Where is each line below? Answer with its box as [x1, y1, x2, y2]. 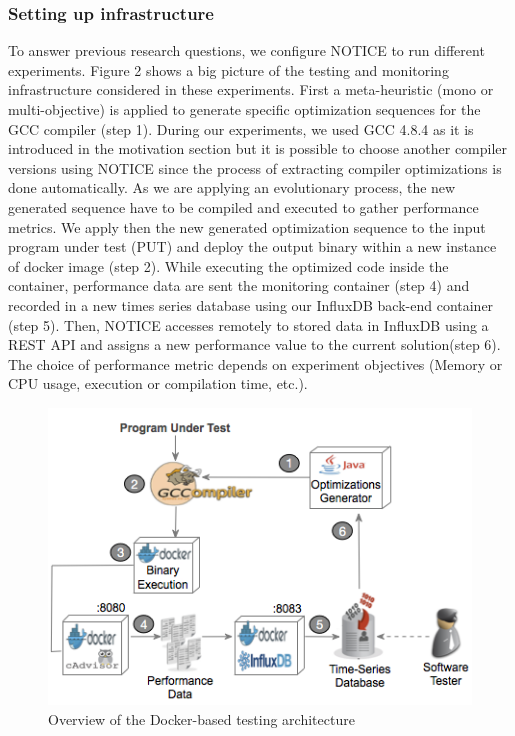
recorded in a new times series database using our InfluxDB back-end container [8, 294, 494, 315]
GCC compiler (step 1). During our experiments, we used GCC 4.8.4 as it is [8, 118, 474, 139]
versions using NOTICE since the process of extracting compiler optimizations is [8, 157, 502, 178]
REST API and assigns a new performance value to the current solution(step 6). [8, 334, 501, 355]
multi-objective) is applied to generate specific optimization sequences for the [8, 99, 481, 119]
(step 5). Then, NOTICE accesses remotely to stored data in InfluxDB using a [8, 314, 489, 335]
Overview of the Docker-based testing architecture [48, 708, 355, 729]
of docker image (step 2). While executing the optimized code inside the [8, 255, 449, 276]
